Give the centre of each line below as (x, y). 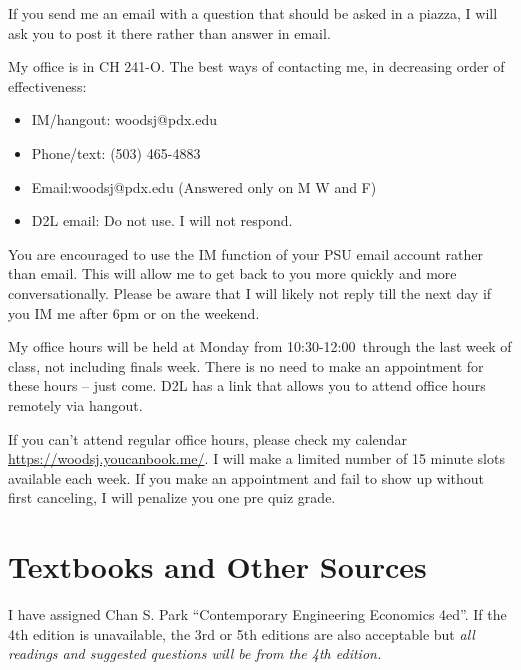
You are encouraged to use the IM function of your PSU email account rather (245, 253)
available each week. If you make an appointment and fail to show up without (246, 477)
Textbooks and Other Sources (217, 566)
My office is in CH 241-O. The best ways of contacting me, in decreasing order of (256, 66)
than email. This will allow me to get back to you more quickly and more (232, 273)
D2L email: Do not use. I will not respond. (162, 220)
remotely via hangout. (75, 404)
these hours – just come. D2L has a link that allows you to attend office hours (247, 385)
